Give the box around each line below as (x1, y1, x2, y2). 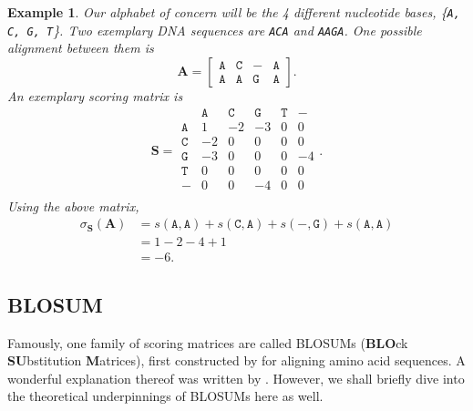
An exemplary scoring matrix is (7, 86, 183, 105)
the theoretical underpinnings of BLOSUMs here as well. (7, 386, 324, 406)
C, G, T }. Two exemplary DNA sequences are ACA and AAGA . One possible (7, 20, 422, 39)
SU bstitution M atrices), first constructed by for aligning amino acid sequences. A (7, 351, 466, 370)
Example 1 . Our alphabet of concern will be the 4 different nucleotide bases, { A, (7, 3, 460, 21)
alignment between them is (7, 38, 154, 57)
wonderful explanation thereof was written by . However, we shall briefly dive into (7, 368, 465, 387)
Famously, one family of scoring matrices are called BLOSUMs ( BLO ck (7, 333, 408, 352)
